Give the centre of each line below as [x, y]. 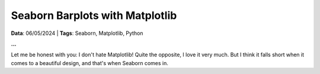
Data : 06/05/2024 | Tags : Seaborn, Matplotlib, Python [77, 33]
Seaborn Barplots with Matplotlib [94, 15]
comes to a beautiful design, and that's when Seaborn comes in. [90, 63]
